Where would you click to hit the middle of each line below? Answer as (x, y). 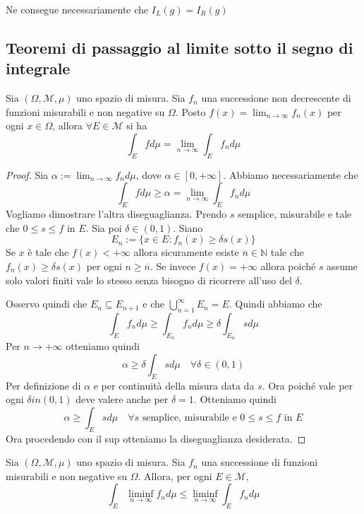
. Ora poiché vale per (308, 385)
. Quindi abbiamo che (275, 304)
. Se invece (173, 265)
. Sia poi (104, 227)
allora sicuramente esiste (186, 252)
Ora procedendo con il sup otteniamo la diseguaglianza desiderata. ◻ (156, 438)
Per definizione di (43, 385)
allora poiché (288, 265)
